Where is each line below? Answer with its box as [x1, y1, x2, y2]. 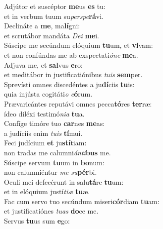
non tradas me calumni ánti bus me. [4, 147, 111, 157]
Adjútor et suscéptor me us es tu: [4, 1, 106, 11]
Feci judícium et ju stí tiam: [4, 137, 87, 148]
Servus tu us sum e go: [4, 216, 70, 226]
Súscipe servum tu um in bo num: [4, 157, 105, 167]
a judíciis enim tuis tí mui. [4, 127, 83, 138]
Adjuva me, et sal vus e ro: [4, 59, 83, 70]
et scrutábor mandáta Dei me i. [4, 30, 100, 40]
